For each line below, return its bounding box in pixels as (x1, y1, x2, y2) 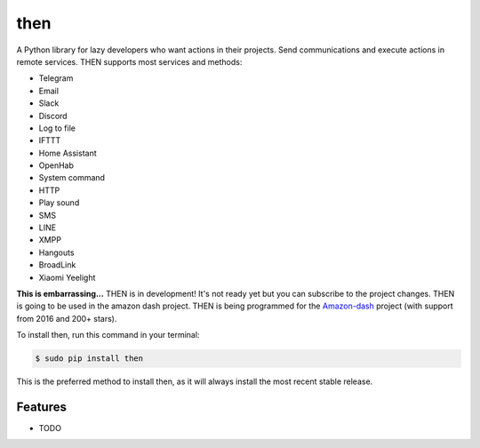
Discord (38, 110, 68, 121)
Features (16, 399, 67, 414)
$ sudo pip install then (35, 354, 144, 364)
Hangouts (38, 247, 75, 258)
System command (38, 172, 106, 183)
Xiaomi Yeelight (38, 272, 96, 283)
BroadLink (38, 260, 76, 270)
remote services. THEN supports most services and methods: (16, 56, 243, 67)
